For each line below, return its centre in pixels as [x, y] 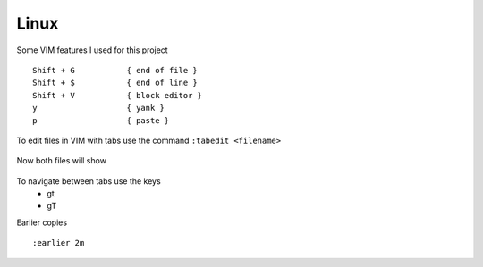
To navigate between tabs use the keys [89, 181]
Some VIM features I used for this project [93, 50]
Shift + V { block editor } [118, 95]
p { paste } [101, 120]
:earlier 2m [59, 243]
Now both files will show [62, 161]
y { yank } [99, 108]
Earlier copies [42, 222]
